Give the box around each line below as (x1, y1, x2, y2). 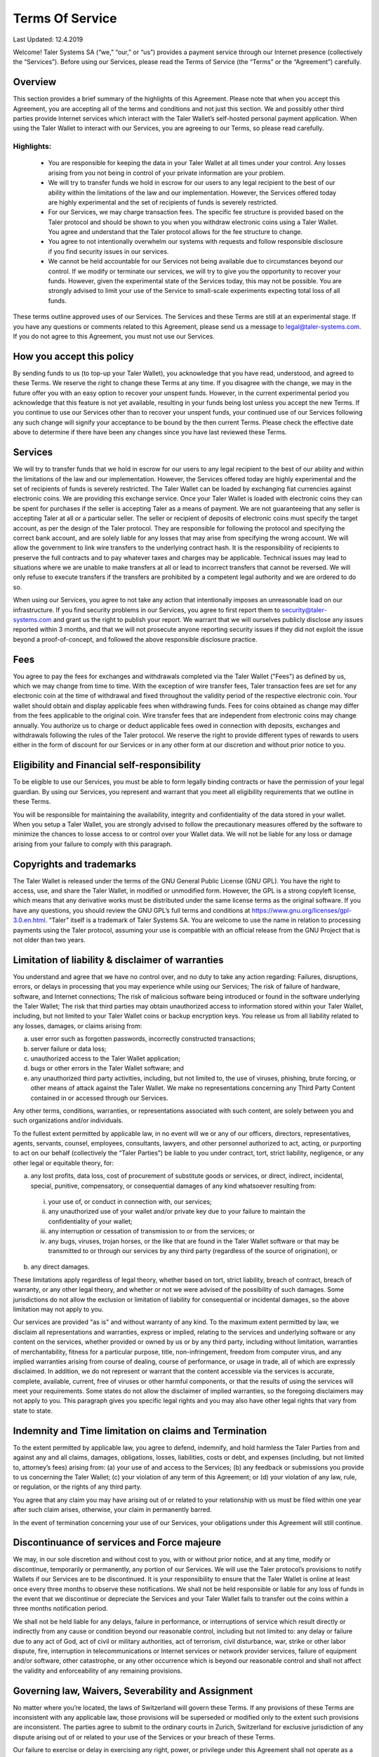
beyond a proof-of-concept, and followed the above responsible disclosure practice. (13, 635, 258, 643)
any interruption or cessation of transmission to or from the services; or (48, 1227, 255, 1236)
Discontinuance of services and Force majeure (13, 1536, 221, 1549)
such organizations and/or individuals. (13, 1116, 124, 1124)
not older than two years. (13, 935, 86, 944)
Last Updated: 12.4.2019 (13, 35, 84, 44)
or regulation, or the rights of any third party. (13, 1483, 142, 1491)
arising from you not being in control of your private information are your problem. (48, 169, 286, 177)
